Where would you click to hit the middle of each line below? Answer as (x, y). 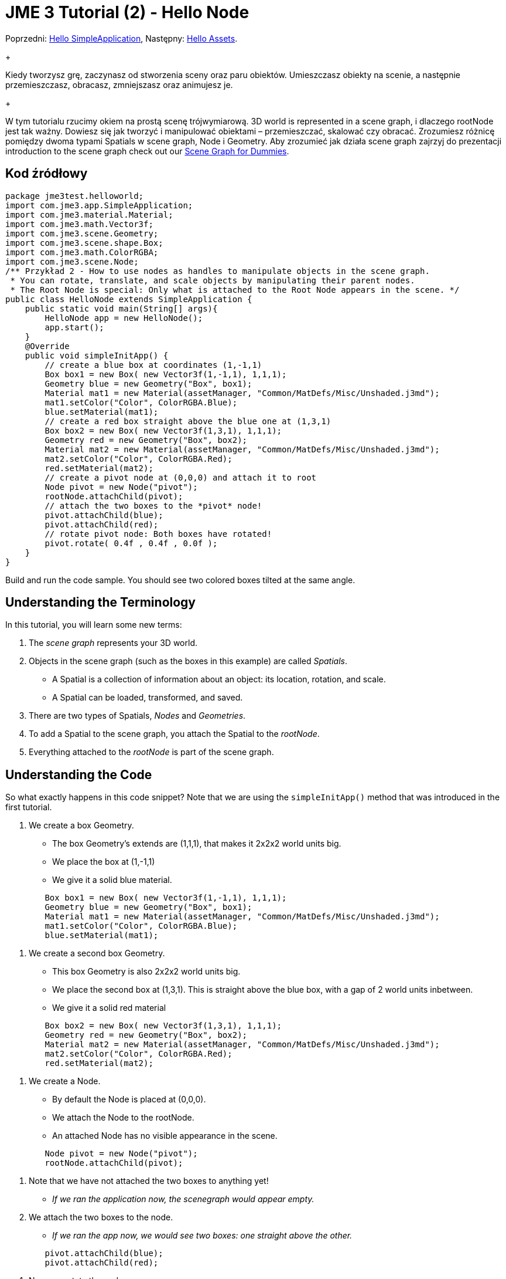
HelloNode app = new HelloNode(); (124, 318)
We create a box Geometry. (81, 825)
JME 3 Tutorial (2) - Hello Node (127, 12)
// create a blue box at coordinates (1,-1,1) (153, 365)
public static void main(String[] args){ (121, 308)
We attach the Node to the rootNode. (123, 1118)
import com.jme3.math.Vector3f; (79, 224)
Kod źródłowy (47, 174)
